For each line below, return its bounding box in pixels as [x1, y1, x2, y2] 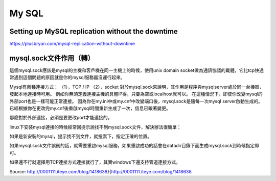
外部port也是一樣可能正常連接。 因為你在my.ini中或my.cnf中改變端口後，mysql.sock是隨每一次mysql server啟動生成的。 [9, 98, 263, 104]
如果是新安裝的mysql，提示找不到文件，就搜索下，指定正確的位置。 [9, 133, 152, 140]
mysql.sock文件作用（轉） [9, 54, 95, 62]
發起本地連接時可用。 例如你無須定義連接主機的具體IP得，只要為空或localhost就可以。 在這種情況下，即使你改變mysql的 [9, 91, 263, 97]
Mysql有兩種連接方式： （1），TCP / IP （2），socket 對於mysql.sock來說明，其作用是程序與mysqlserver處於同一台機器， [9, 84, 264, 90]
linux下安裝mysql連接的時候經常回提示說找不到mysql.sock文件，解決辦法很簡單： [9, 124, 181, 130]
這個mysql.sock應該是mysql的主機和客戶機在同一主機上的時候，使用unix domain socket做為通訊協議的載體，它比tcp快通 [9, 67, 264, 73]
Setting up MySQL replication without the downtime [9, 27, 178, 36]
